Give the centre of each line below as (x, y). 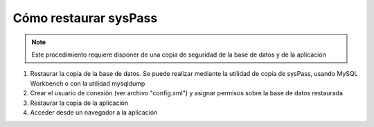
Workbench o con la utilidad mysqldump (88, 84)
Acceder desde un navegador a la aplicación (94, 112)
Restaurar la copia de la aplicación (79, 103)
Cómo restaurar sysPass (85, 18)
